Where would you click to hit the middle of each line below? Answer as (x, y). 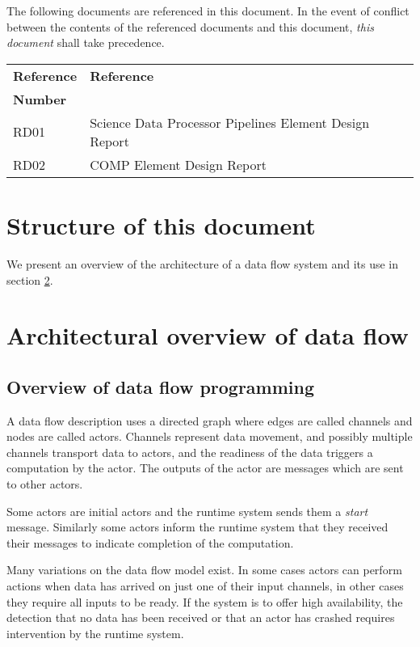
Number (40, 99)
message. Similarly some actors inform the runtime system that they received (197, 527)
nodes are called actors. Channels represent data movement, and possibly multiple (210, 436)
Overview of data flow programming (161, 386)
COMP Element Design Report (178, 164)
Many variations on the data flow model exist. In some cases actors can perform (204, 570)
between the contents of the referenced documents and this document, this (190, 26)
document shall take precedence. (86, 42)
